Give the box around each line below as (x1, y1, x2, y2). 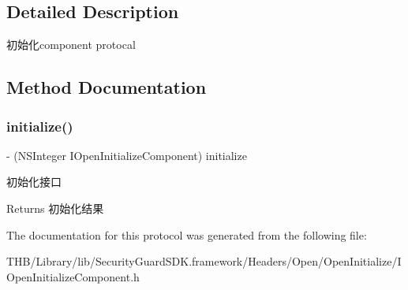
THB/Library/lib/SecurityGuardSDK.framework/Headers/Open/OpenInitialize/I (6, 253, 402, 270)
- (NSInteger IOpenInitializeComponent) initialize (6, 147, 247, 163)
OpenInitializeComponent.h (6, 268, 140, 284)
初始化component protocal (6, 36, 136, 53)
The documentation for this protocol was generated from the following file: (6, 226, 367, 243)
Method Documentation (6, 75, 207, 99)
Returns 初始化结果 (6, 199, 104, 216)
